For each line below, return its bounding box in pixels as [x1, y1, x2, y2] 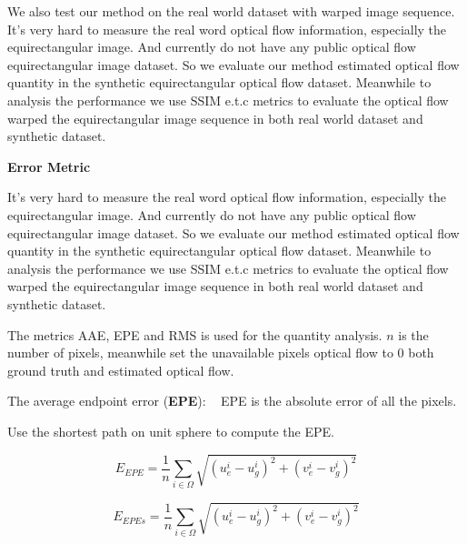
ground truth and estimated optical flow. [7, 360, 234, 379]
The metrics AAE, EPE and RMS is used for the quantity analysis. [7, 325, 383, 344]
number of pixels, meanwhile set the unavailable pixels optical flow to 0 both [7, 343, 434, 362]
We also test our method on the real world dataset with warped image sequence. [7, 2, 455, 20]
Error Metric [7, 156, 91, 176]
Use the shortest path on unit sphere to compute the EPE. [7, 421, 334, 440]
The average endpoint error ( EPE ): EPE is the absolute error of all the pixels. [7, 391, 457, 410]
